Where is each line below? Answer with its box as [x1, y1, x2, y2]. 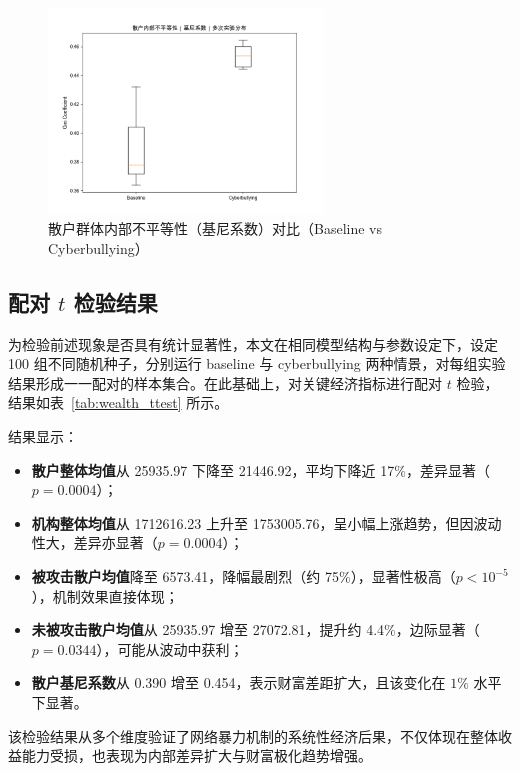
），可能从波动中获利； [96, 638, 244, 659]
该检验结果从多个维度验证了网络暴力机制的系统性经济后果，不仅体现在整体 [8, 725, 498, 746]
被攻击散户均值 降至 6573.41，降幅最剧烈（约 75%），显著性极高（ [31, 566, 456, 587]
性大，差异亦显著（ [31, 532, 158, 553]
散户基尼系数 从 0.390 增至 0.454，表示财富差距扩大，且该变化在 [31, 672, 446, 693]
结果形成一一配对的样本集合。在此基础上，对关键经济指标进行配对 [8, 372, 442, 393]
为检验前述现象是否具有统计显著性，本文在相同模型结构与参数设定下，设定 [8, 333, 498, 354]
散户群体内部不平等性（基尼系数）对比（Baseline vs [48, 218, 382, 239]
